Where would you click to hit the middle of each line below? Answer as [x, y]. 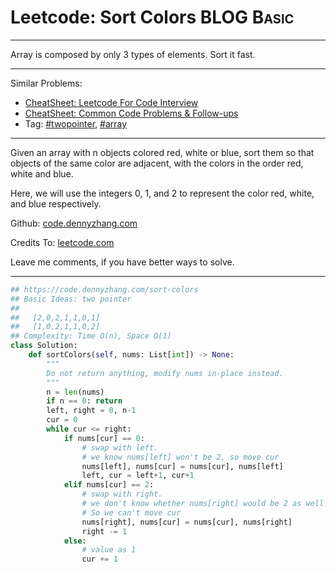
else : [75, 541]
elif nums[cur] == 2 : [109, 485]
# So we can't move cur [131, 512]
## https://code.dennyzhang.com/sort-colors [104, 289]
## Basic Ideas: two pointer [71, 299]
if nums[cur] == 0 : [104, 438]
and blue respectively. [56, 203]
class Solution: [44, 346]
